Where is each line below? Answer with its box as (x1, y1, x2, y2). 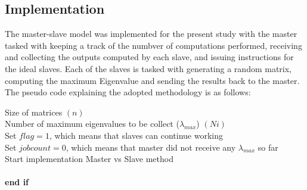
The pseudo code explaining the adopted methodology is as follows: (5, 86, 251, 98)
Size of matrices (5, 105, 63, 118)
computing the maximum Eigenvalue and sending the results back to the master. (5, 74, 300, 86)
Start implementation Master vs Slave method (5, 152, 173, 165)
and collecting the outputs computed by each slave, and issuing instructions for (5, 51, 294, 63)
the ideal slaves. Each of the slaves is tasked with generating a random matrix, (5, 62, 292, 74)
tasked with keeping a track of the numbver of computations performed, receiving (5, 39, 302, 51)
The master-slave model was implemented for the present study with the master (5, 27, 297, 40)
